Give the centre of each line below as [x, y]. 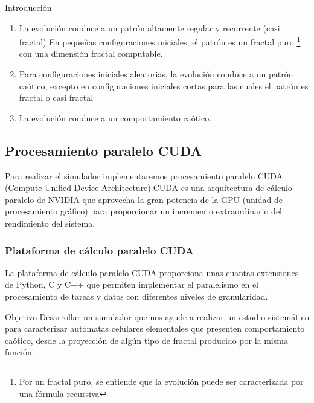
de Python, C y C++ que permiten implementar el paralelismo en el [132, 284]
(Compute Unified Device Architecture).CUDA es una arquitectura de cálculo [149, 188]
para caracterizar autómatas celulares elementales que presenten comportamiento [155, 328]
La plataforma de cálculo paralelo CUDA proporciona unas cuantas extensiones [152, 272]
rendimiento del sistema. [50, 223]
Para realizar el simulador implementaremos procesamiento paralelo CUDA [144, 176]
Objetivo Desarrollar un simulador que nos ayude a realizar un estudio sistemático [157, 316]
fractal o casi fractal [56, 98]
